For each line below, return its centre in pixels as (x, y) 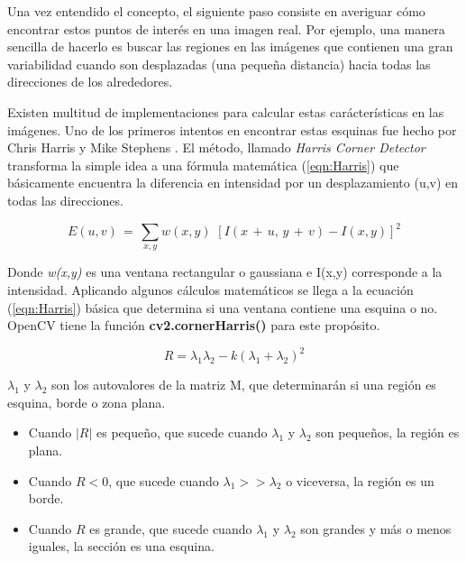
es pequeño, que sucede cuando (182, 432)
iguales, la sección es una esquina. (121, 546)
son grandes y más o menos (376, 528)
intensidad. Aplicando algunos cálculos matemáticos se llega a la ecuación (210, 290)
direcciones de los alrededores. (90, 82)
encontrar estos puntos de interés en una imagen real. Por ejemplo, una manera (226, 28)
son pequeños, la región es (388, 432)
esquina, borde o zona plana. (87, 402)
